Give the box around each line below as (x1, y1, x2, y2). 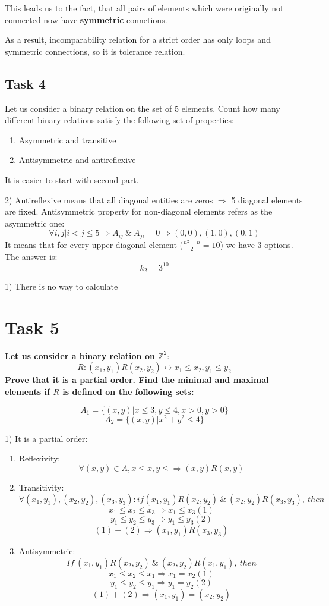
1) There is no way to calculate (5, 280, 118, 293)
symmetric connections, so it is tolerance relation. (5, 45, 185, 57)
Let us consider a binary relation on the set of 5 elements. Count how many (5, 102, 280, 114)
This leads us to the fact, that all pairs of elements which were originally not (5, 2, 284, 14)
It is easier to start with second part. (5, 173, 139, 186)
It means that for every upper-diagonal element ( (5, 238, 184, 250)
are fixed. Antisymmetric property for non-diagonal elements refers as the (5, 205, 273, 218)
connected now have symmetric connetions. (5, 13, 167, 26)
